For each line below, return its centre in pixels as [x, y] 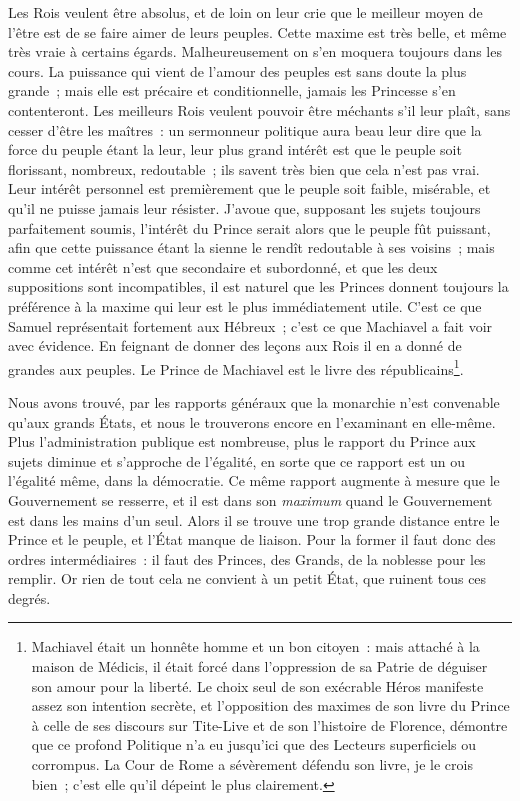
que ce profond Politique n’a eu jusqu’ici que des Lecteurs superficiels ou [254, 744]
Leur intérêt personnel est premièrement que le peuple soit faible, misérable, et [249, 188]
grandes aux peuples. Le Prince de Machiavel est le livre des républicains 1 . [236, 367]
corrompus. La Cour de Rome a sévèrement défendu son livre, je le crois [252, 764]
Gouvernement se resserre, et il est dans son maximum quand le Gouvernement [250, 499]
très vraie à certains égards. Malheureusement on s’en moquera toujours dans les [255, 51]
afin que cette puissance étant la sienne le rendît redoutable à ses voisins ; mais [251, 247]
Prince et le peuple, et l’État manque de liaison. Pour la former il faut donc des [252, 539]
